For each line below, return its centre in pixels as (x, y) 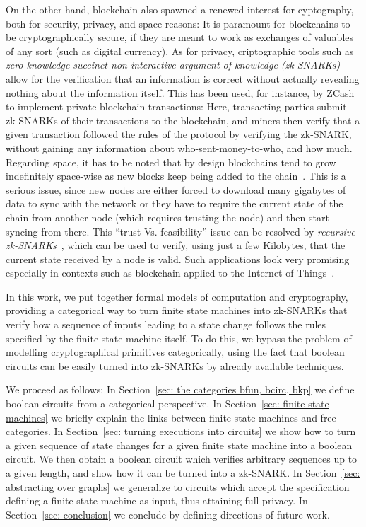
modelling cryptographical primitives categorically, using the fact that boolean (175, 352)
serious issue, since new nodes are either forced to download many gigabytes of (176, 189)
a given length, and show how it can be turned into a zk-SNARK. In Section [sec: (183, 473)
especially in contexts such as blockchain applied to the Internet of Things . (170, 273)
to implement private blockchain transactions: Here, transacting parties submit (176, 106)
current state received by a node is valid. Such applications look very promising (178, 259)
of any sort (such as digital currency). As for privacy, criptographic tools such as (180, 51)
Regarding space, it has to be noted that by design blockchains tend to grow (171, 162)
